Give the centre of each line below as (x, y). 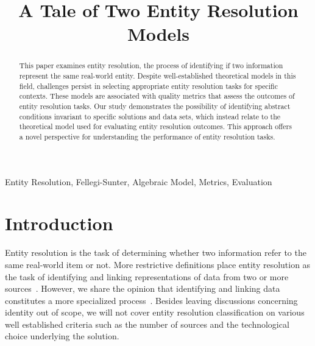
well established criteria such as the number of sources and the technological (147, 324)
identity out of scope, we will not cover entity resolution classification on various (155, 312)
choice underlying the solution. (62, 336)
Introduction (59, 223)
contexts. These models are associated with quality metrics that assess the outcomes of (157, 96)
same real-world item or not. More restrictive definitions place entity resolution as (158, 264)
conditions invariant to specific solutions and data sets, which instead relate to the (150, 116)
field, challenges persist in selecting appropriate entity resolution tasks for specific (148, 86)
